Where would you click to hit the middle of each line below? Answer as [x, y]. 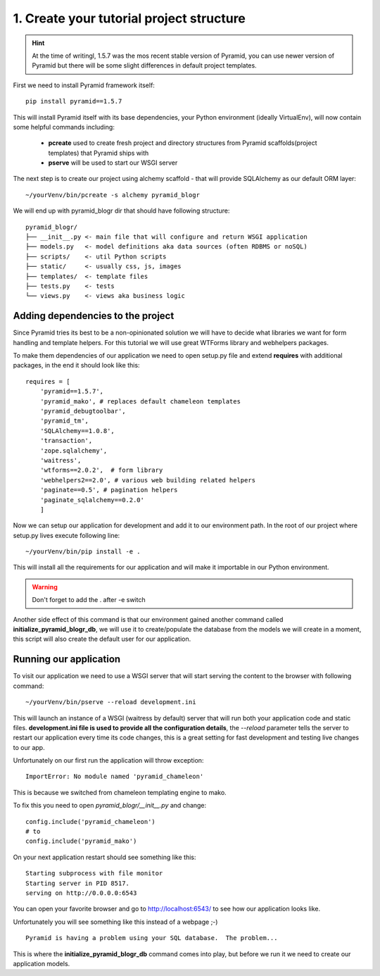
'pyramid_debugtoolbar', [83, 411]
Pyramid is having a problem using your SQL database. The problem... [152, 938]
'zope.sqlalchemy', [74, 450]
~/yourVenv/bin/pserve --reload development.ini [111, 702]
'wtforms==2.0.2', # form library [101, 470]
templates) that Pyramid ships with [99, 153]
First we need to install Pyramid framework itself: [84, 85]
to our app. [29, 747]
